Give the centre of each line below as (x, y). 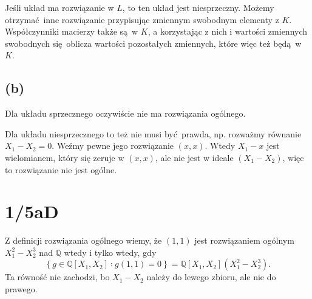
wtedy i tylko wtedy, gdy (110, 252)
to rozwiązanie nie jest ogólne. (61, 169)
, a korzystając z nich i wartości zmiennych (228, 31)
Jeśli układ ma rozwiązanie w (59, 7)
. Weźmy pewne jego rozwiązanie (113, 146)
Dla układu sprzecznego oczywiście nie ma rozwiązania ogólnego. (125, 113)
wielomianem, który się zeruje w (65, 157)
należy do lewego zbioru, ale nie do (211, 277)
